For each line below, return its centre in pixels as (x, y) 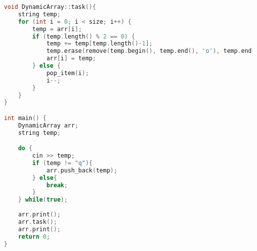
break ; (57, 185)
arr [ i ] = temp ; (71, 59)
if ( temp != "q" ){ (63, 163)
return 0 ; (34, 236)
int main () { (25, 118)
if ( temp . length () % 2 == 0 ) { (84, 36)
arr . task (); (38, 222)
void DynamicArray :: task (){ (50, 7)
